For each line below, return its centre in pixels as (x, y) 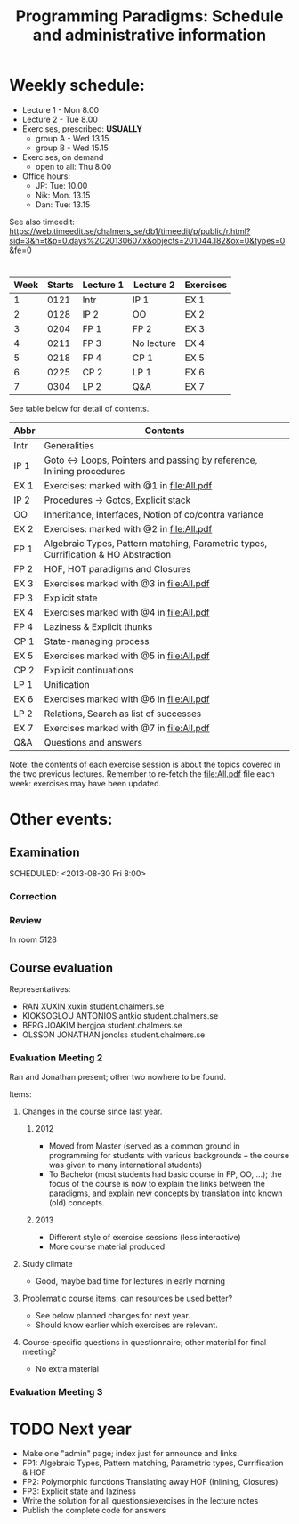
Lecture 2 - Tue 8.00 (60, 119)
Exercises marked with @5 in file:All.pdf (127, 656)
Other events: (61, 819)
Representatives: (40, 989)
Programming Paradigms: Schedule (149, 16)
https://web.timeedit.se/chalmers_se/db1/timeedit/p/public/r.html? (130, 231)
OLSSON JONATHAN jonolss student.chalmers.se (113, 1035)
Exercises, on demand (63, 157)
